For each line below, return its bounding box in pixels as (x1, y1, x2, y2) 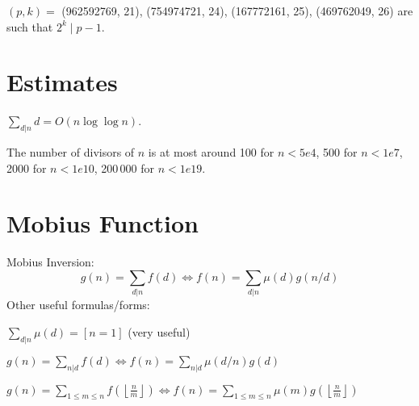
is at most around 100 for (148, 144, 274, 161)
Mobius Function (6, 207, 199, 240)
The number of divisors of (6, 144, 135, 161)
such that (6, 18, 53, 35)
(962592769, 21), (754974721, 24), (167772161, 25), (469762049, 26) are (61, 2, 413, 19)
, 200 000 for (94, 159, 155, 176)
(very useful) (128, 323, 191, 340)
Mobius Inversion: (6, 253, 94, 270)
